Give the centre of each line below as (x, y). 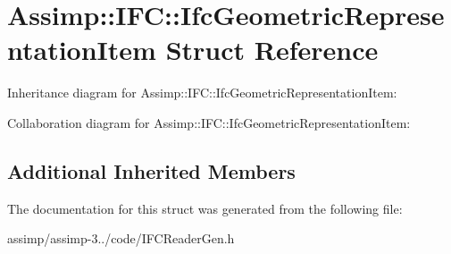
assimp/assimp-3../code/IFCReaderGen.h (121, 238)
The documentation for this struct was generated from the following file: (205, 208)
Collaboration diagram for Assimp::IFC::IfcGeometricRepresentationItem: (209, 122)
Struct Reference (272, 50)
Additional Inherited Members (151, 170)
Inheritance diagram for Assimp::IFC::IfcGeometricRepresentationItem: (202, 93)
